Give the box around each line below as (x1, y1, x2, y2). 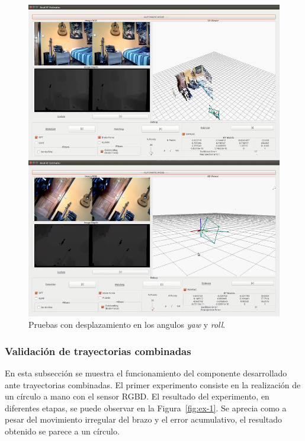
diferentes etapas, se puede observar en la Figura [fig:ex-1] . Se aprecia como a (5, 401, 287, 414)
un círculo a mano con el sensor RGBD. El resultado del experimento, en (5, 390, 269, 402)
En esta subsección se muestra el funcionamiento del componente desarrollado (5, 367, 287, 379)
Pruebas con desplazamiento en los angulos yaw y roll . (28, 318, 226, 331)
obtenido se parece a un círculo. (5, 425, 120, 437)
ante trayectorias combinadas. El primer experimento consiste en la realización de (5, 378, 301, 391)
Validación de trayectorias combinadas (5, 343, 191, 358)
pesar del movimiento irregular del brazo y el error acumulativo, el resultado (5, 413, 282, 426)
